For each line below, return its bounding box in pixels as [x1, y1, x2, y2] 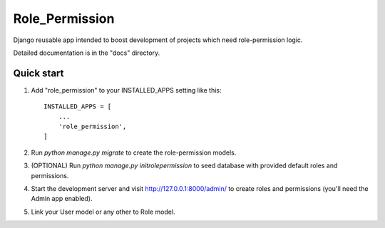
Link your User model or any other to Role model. [31, 207, 175, 216]
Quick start [13, 67, 64, 79]
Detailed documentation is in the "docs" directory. [13, 48, 160, 57]
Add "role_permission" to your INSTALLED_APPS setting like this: [31, 85, 222, 94]
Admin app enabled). [31, 195, 93, 203]
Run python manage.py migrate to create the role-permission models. [31, 148, 237, 157]
